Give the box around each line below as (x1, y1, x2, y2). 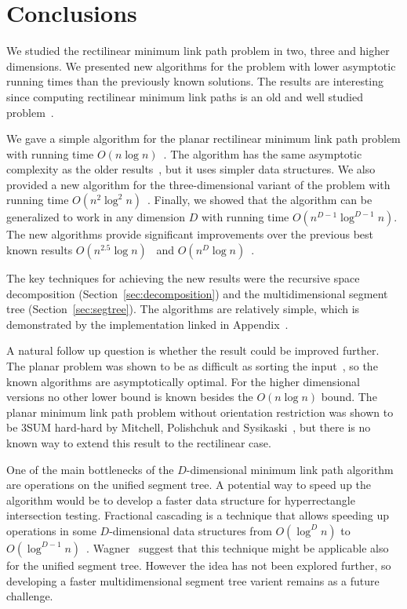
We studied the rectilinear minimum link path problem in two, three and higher (6, 42, 390, 59)
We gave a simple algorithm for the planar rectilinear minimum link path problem (6, 130, 401, 147)
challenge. (6, 588, 53, 604)
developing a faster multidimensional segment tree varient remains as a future (6, 572, 380, 589)
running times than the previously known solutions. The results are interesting (6, 73, 384, 89)
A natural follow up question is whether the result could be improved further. (6, 342, 380, 359)
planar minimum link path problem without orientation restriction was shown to (6, 403, 394, 420)
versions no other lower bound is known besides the (6, 388, 253, 405)
